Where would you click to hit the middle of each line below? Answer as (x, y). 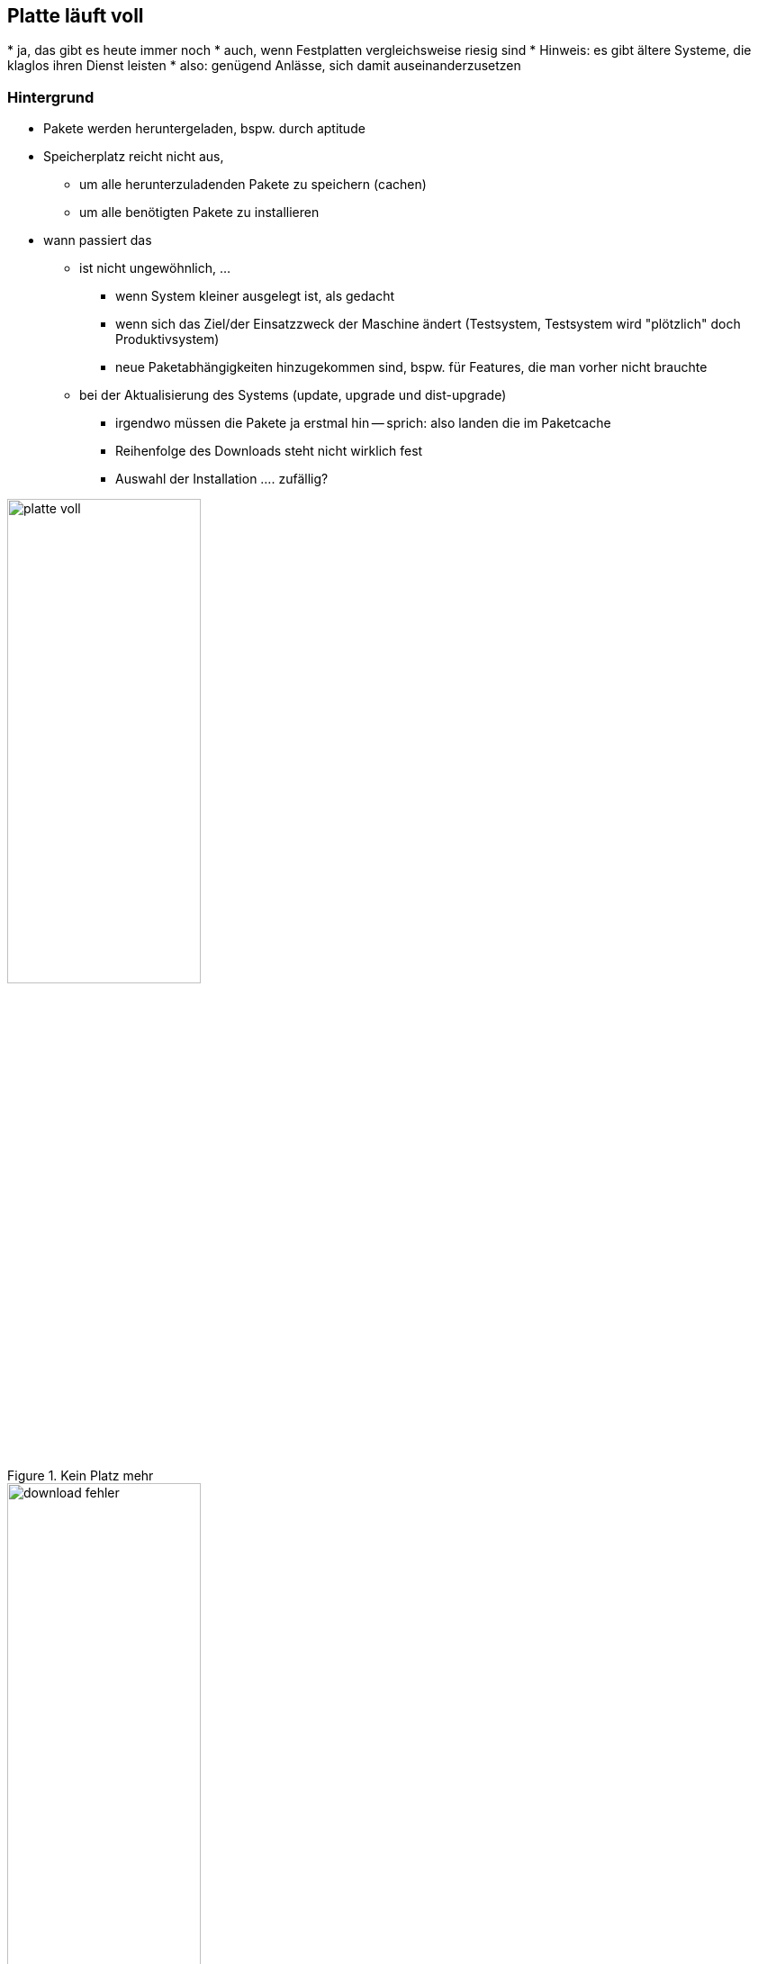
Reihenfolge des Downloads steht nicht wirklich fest (269, 451)
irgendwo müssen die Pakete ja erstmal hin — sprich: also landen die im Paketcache (363, 423)
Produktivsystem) (167, 339)
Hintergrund (51, 97)
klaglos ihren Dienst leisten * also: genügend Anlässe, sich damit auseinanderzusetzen (264, 66)
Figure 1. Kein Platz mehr (81, 1476)
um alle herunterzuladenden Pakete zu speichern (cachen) (253, 185)
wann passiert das (98, 240)
